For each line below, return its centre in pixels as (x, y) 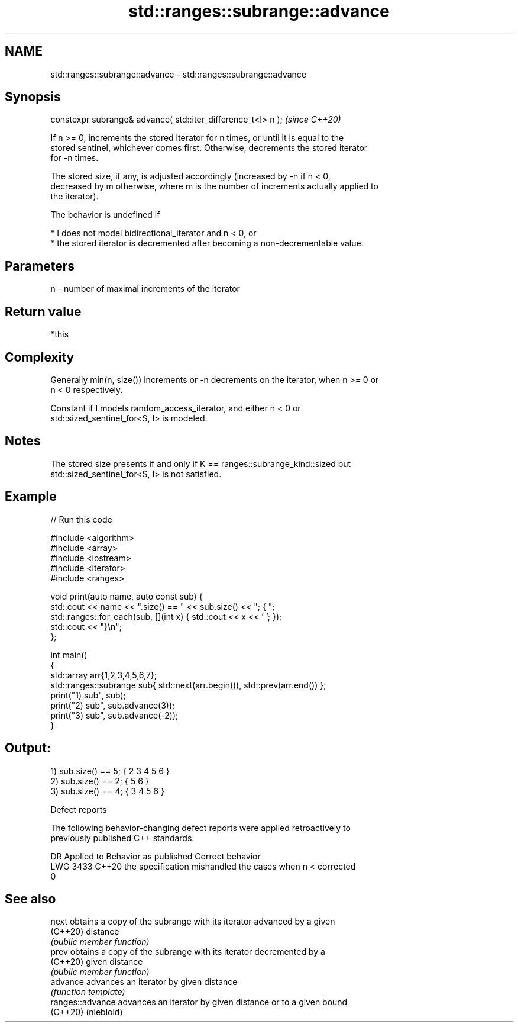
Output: (28, 748)
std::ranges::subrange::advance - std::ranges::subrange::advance (178, 74)
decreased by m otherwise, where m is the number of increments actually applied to (214, 186)
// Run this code (81, 519)
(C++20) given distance (97, 962)
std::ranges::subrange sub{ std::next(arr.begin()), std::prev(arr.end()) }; (188, 685)
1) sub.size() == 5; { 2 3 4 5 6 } (110, 771)
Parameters (40, 266)
